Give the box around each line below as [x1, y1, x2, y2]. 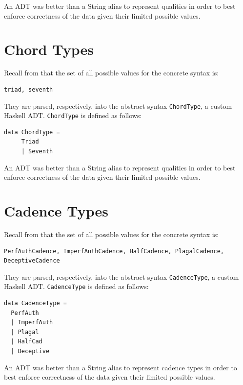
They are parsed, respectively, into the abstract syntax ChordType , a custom [4, 100, 232, 111]
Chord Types [4, 39, 94, 59]
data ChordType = [4, 128, 60, 136]
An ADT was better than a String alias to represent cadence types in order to [4, 362, 237, 372]
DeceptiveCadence [4, 257, 60, 265]
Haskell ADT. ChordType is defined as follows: [4, 110, 142, 120]
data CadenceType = [4, 300, 67, 307]
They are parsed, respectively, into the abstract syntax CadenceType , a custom [4, 271, 239, 282]
